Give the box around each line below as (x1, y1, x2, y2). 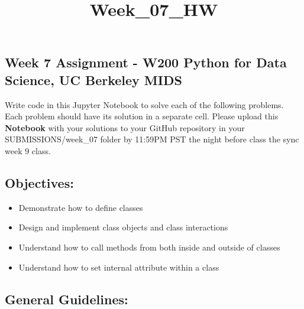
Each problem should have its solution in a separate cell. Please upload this (5, 110, 279, 122)
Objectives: (5, 173, 74, 191)
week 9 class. (5, 144, 51, 157)
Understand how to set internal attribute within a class (18, 261, 219, 273)
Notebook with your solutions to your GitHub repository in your (5, 121, 245, 134)
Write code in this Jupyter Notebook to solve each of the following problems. (5, 98, 284, 110)
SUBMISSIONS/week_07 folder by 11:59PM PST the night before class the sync (5, 133, 299, 145)
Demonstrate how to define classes (18, 201, 143, 213)
